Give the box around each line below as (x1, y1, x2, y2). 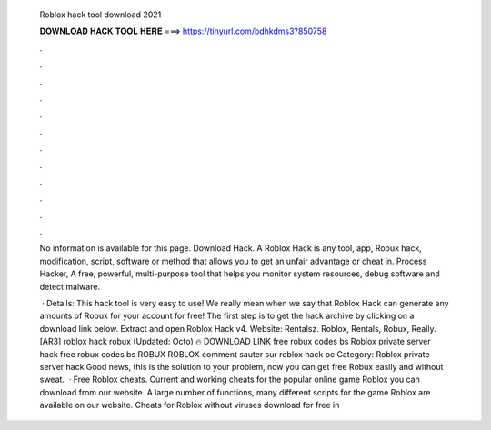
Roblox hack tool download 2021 (39, 9, 162, 20)
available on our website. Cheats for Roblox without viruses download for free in (39, 400, 340, 411)
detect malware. (39, 281, 100, 292)
